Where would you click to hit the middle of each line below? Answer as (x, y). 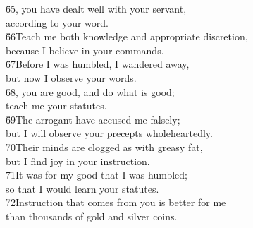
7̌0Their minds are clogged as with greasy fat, (104, 146)
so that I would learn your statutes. (82, 188)
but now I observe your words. (71, 77)
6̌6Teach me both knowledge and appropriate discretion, (127, 36)
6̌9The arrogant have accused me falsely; (93, 119)
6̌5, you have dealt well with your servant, (96, 8)
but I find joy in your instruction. (78, 161)
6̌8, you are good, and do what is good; (90, 91)
